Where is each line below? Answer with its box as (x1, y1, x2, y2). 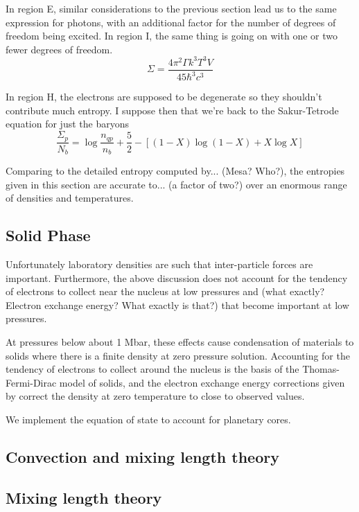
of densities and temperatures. (6, 191, 134, 205)
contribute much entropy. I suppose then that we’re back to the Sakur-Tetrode (6, 103, 339, 117)
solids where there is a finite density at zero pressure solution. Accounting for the (6, 348, 350, 362)
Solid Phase (6, 224, 91, 246)
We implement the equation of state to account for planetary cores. (6, 412, 291, 426)
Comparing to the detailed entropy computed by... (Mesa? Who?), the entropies (6, 164, 345, 177)
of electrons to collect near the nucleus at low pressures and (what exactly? (6, 284, 325, 299)
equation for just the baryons (6, 116, 129, 131)
